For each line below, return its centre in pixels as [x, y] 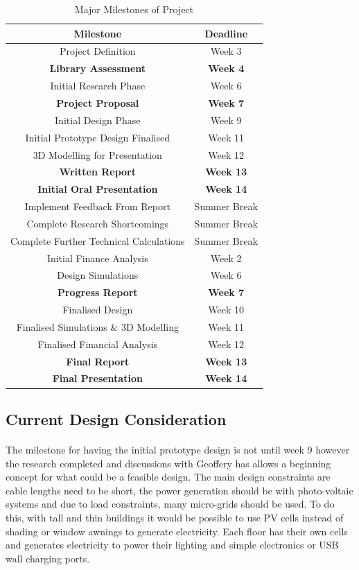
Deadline [226, 33]
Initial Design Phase [98, 120]
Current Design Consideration [116, 418]
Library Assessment [98, 68]
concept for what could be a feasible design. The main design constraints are [168, 477]
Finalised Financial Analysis [98, 344]
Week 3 [226, 51]
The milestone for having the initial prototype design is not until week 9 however [178, 449]
